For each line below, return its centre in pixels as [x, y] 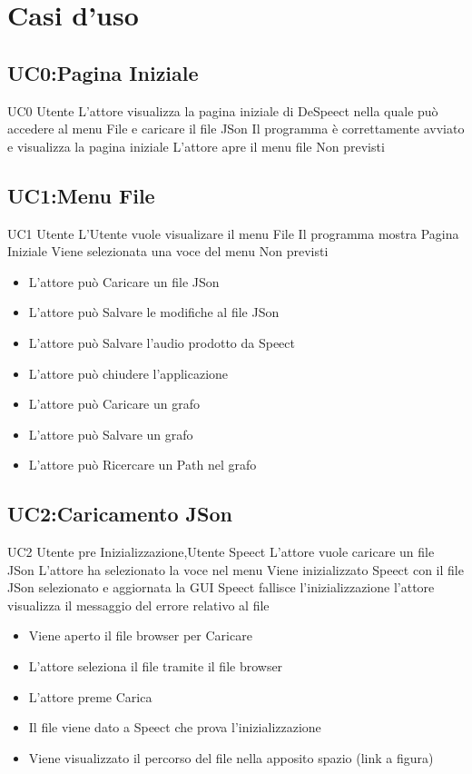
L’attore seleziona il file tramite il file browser [156, 666]
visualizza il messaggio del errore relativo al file [138, 605]
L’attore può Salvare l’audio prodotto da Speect [162, 342]
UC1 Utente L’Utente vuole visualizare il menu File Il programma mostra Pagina [233, 233]
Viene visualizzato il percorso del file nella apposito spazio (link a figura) [231, 757]
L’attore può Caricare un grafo [114, 404]
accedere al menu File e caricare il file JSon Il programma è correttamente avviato [236, 129]
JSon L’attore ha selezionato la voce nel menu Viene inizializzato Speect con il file [236, 569]
